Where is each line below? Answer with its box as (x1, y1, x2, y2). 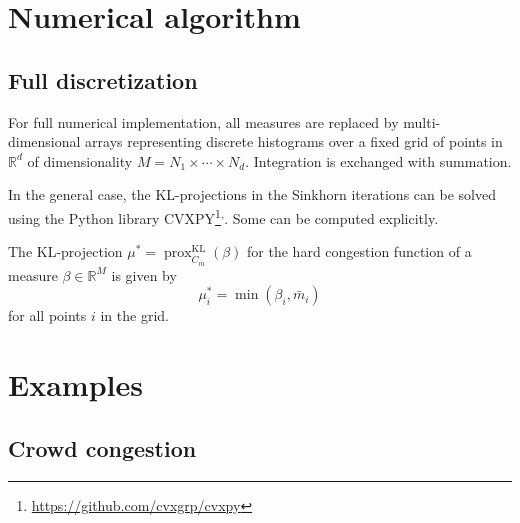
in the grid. (100, 305, 169, 326)
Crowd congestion (8, 432, 197, 463)
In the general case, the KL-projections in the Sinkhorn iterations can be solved (8, 184, 496, 205)
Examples (8, 364, 143, 405)
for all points (8, 305, 87, 326)
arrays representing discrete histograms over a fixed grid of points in (85, 131, 503, 152)
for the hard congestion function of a (247, 241, 472, 262)
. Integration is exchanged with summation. (245, 150, 512, 171)
